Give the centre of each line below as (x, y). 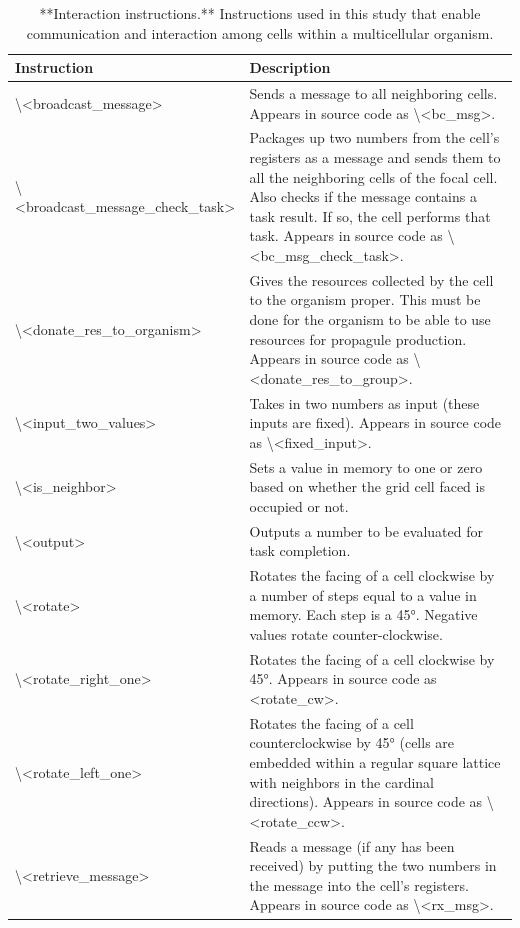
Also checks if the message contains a (363, 196)
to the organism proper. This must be (365, 299)
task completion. (300, 550)
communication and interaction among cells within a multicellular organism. (260, 32)
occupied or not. (299, 505)
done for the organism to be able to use (370, 319)
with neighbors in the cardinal (342, 781)
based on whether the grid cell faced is (367, 486)
